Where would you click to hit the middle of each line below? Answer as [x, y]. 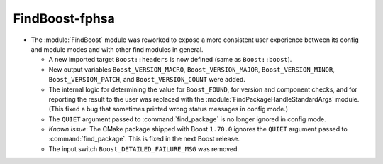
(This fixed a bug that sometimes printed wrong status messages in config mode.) [168, 109]
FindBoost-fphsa [64, 18]
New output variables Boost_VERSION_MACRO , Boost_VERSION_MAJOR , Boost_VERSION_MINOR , [191, 69]
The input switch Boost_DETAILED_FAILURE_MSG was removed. [144, 148]
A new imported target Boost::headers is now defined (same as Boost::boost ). [170, 60]
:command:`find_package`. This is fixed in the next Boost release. [144, 139]
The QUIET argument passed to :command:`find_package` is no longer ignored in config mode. [187, 119]
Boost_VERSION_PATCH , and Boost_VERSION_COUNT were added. [147, 80]
